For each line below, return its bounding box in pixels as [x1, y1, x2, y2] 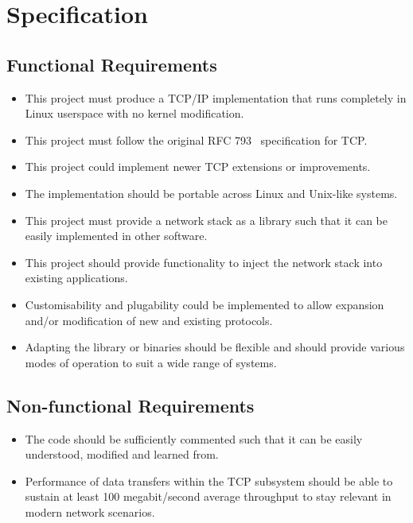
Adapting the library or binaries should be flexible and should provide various [25, 339, 405, 355]
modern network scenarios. [25, 503, 155, 520]
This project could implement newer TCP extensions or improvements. [25, 158, 371, 175]
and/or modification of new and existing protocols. [25, 312, 273, 328]
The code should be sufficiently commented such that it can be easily [25, 430, 363, 447]
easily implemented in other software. [25, 227, 208, 244]
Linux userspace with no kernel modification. [25, 105, 244, 122]
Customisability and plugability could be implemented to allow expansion [25, 296, 384, 312]
